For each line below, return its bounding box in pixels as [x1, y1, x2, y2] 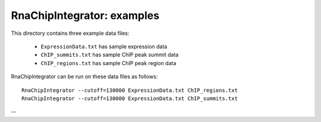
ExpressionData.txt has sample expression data [40, 43, 168, 50]
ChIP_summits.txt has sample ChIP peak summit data [40, 51, 179, 59]
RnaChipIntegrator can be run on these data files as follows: [11, 73, 158, 80]
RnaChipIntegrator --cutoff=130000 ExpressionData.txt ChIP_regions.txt [21, 86, 238, 94]
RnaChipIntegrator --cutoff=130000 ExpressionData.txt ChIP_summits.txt [21, 95, 238, 102]
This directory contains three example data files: [11, 30, 130, 37]
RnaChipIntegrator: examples [11, 9, 160, 22]
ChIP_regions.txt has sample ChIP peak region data [40, 59, 177, 66]
